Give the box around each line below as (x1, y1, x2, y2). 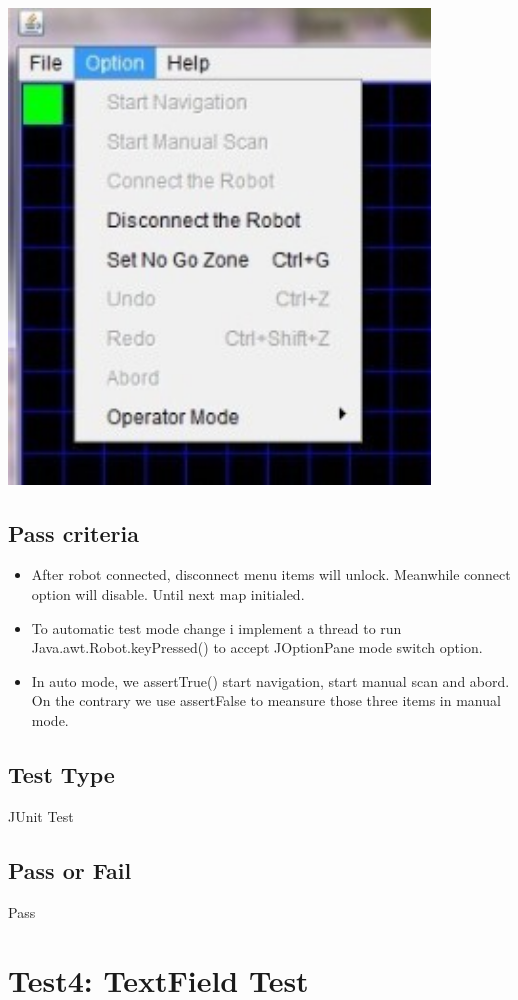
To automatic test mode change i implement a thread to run (31, 617, 402, 638)
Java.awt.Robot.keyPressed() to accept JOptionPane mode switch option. (31, 637, 483, 658)
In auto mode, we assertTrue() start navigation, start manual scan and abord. (31, 670, 510, 691)
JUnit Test (8, 805, 74, 826)
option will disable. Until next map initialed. (31, 584, 305, 605)
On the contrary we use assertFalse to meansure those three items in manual (31, 690, 501, 711)
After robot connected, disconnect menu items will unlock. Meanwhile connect (31, 564, 511, 585)
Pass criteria (8, 517, 139, 548)
